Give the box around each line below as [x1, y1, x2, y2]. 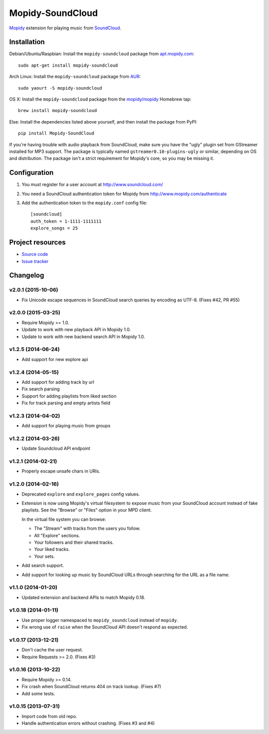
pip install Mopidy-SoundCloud [18, 130, 95, 136]
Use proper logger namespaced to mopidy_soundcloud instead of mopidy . [21, 617, 178, 623]
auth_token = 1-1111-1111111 [30, 218, 102, 224]
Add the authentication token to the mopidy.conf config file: [21, 200, 147, 206]
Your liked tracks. [34, 546, 70, 552]
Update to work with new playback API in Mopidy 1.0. [21, 327, 131, 333]
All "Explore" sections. [34, 532, 80, 538]
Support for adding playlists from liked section [21, 393, 117, 399]
